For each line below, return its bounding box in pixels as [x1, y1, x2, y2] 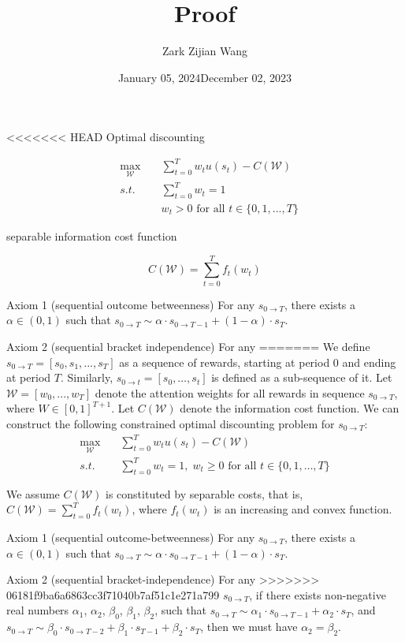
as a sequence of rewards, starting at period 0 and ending [119, 353, 396, 370]
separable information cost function [6, 228, 177, 244]
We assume [6, 485, 60, 502]
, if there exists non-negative [249, 586, 386, 603]
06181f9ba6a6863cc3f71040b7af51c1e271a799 [6, 586, 220, 603]
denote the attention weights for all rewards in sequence [95, 384, 365, 401]
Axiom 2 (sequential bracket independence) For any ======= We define [6, 338, 370, 354]
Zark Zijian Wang [162, 43, 248, 59]
